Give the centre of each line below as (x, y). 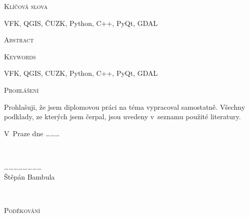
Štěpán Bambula (29, 176)
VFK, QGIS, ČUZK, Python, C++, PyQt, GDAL (81, 23)
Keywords (20, 56)
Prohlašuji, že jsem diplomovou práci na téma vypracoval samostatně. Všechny (125, 107)
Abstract (19, 40)
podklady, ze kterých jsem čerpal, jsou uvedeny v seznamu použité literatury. (122, 116)
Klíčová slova (26, 6)
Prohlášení (21, 90)
